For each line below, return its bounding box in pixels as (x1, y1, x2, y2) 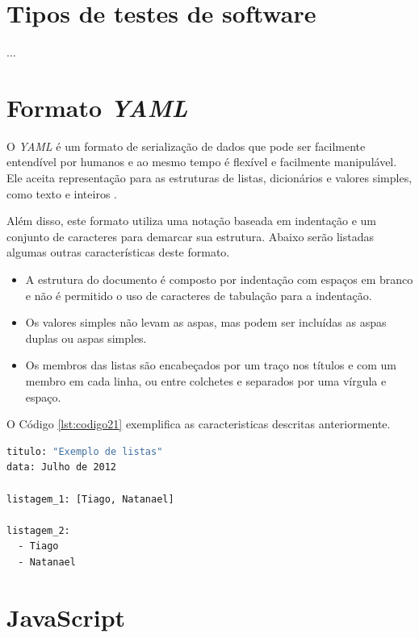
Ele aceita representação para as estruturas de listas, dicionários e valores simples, (6, 169, 413, 186)
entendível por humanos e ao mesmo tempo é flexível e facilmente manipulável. (6, 153, 397, 170)
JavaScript (6, 600, 126, 633)
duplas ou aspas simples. (25, 329, 147, 346)
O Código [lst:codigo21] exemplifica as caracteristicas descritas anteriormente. (6, 415, 391, 432)
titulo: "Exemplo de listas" (6, 445, 163, 457)
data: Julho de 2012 (6, 461, 117, 473)
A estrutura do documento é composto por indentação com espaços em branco (25, 271, 413, 287)
